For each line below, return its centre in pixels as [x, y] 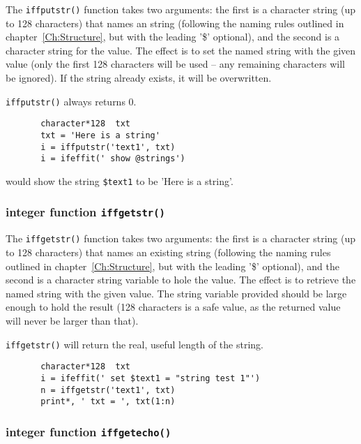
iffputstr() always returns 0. [71, 101]
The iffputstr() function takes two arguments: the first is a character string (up [181, 9]
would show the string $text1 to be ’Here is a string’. [120, 180]
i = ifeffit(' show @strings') [113, 159]
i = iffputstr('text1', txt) [108, 147]
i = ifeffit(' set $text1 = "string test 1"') [151, 378]
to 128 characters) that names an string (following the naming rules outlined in [175, 23]
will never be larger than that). [72, 320]
